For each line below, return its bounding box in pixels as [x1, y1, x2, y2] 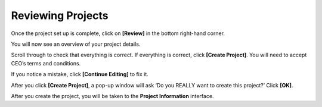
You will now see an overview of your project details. [11, 40, 141, 48]
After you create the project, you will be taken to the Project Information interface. [11, 92, 214, 99]
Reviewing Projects [11, 9, 109, 22]
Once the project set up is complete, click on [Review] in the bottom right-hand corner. [11, 30, 225, 37]
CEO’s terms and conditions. [11, 59, 81, 67]
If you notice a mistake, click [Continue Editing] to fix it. [11, 71, 148, 78]
